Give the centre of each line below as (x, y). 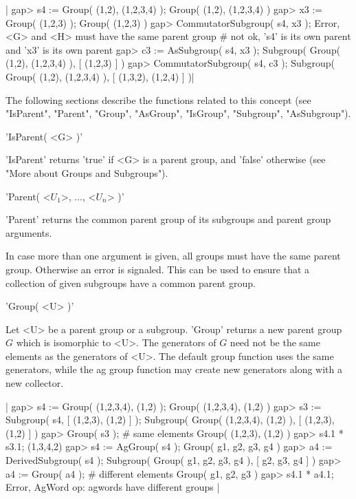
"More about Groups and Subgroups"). (87, 172)
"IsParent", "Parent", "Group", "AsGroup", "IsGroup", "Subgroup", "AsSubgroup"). (178, 113)
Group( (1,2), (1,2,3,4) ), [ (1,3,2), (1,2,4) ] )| (100, 76)
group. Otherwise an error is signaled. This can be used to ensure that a (158, 269)
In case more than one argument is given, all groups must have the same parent (173, 256)
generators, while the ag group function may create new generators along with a (174, 369)
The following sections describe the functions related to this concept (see (158, 99)
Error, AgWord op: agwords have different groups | (113, 487)
